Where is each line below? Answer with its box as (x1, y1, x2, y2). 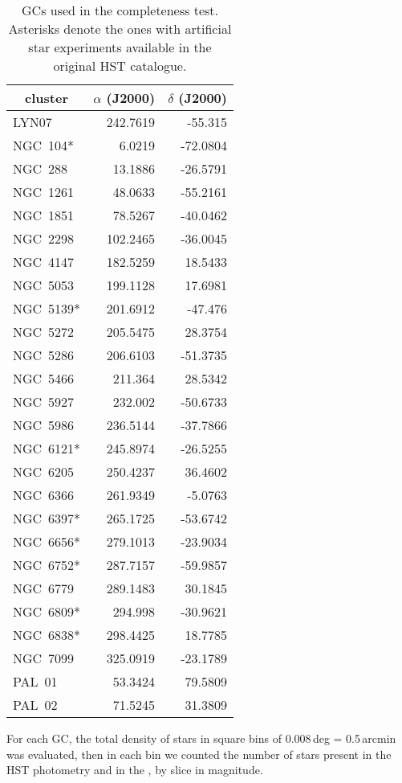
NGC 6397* (13, 509, 81, 527)
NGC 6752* (13, 555, 81, 574)
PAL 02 (13, 695, 58, 714)
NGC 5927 (13, 392, 75, 411)
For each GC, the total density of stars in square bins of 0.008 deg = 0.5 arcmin (6, 730, 396, 746)
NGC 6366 (13, 486, 75, 504)
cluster (25, 88, 69, 107)
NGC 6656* (13, 532, 81, 551)
